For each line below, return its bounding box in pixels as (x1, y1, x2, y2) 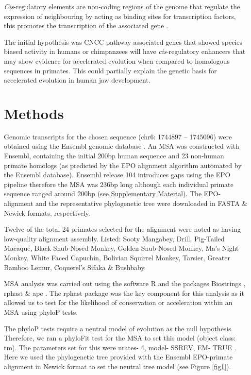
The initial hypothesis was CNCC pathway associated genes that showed (4, 36, 220, 47)
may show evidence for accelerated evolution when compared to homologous (4, 55, 230, 66)
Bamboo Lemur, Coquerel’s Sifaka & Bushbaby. (4, 262, 146, 272)
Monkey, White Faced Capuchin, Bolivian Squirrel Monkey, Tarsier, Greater (4, 253, 230, 262)
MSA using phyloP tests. (4, 307, 78, 317)
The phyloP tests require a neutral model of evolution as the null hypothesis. (4, 323, 233, 333)
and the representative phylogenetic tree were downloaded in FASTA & (35, 198, 248, 208)
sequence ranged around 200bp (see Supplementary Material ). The (4, 188, 202, 199)
